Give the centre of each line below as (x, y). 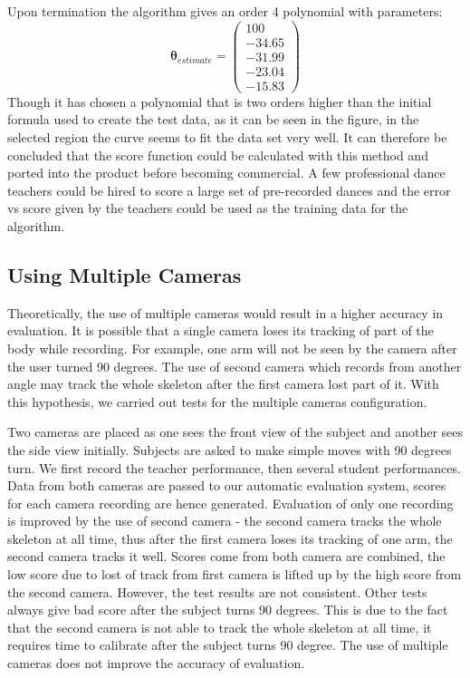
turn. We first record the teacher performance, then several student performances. (234, 467)
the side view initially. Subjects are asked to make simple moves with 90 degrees (230, 449)
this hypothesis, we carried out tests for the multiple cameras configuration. (217, 401)
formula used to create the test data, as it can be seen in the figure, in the (213, 119)
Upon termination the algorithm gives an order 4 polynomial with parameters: (225, 11)
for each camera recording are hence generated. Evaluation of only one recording (230, 503)
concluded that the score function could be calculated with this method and (218, 155)
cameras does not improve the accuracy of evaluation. (156, 663)
